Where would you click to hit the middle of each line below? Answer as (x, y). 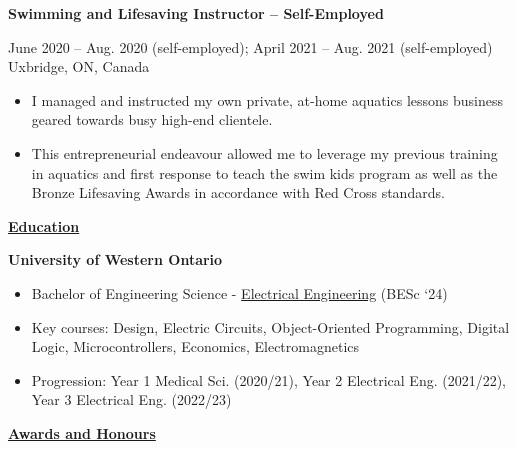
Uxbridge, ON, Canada (79, 66)
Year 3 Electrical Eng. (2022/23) (131, 399)
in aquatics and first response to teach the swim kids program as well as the (264, 172)
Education (44, 225)
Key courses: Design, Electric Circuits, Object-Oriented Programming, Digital (270, 326)
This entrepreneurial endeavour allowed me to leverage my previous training (264, 152)
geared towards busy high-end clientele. (152, 119)
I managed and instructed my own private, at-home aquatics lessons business (267, 99)
